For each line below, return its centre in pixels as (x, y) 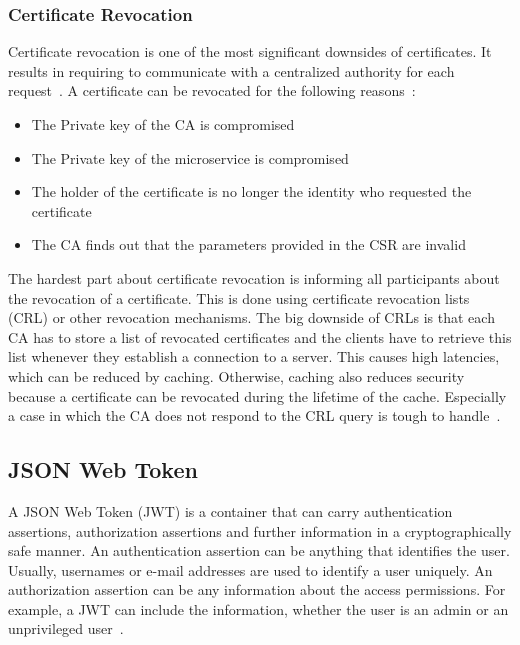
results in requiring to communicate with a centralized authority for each (231, 70)
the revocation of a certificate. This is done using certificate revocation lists (239, 297)
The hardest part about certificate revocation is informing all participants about (254, 277)
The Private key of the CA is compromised (163, 124)
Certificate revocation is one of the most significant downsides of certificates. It (250, 51)
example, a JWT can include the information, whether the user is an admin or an (258, 608)
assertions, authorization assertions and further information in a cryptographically (260, 530)
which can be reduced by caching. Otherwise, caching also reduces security (236, 375)
